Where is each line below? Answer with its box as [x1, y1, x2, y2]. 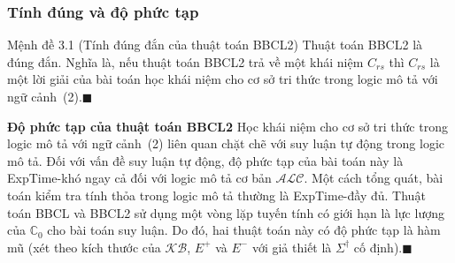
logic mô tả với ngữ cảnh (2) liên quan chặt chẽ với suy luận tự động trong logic [7, 134, 445, 153]
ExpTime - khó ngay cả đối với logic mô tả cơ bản [7, 169, 272, 187]
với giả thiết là [251, 237, 332, 256]
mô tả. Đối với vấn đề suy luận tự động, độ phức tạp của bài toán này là [7, 151, 404, 169]
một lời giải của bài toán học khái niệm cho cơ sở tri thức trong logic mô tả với [7, 70, 438, 88]
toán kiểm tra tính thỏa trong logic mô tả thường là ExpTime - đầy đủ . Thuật [7, 185, 426, 204]
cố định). [353, 237, 403, 256]
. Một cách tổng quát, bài [304, 169, 443, 187]
